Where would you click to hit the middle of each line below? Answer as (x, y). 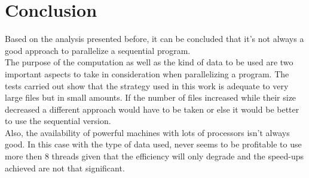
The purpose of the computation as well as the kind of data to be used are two (149, 62)
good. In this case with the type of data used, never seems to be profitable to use (153, 144)
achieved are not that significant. (65, 168)
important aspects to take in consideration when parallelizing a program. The (147, 73)
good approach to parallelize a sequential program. (98, 50)
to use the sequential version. (58, 121)
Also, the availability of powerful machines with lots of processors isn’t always (147, 132)
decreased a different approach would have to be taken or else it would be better (152, 109)
